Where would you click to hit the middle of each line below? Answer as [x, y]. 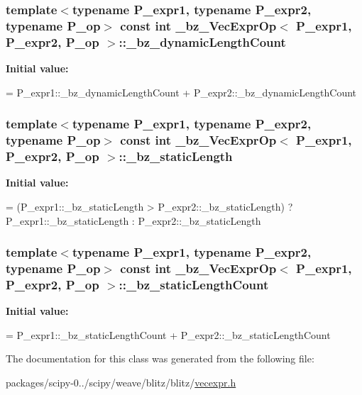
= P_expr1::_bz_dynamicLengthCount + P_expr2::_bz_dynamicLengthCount [181, 92]
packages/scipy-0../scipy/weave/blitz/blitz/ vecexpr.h [121, 382]
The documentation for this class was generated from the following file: [160, 358]
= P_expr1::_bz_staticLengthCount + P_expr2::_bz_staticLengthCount [168, 334]
